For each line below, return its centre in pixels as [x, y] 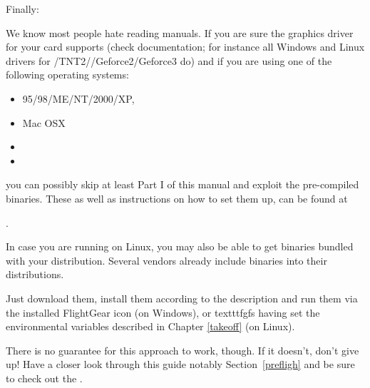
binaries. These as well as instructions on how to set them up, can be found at [177, 198]
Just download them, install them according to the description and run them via [182, 298]
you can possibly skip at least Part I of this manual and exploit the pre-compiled [183, 184]
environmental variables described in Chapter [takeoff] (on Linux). [150, 326]
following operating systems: [67, 75]
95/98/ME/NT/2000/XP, [78, 98]
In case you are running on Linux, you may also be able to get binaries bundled [180, 246]
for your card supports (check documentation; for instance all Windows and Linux [185, 47]
